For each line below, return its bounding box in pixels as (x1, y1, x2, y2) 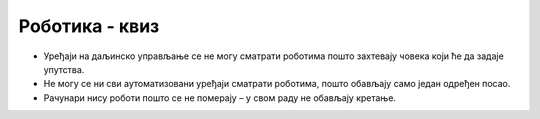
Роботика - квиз (18, 15, 160, 37)
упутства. (43, 63, 85, 75)
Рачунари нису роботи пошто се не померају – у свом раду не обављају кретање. (43, 91, 397, 104)
